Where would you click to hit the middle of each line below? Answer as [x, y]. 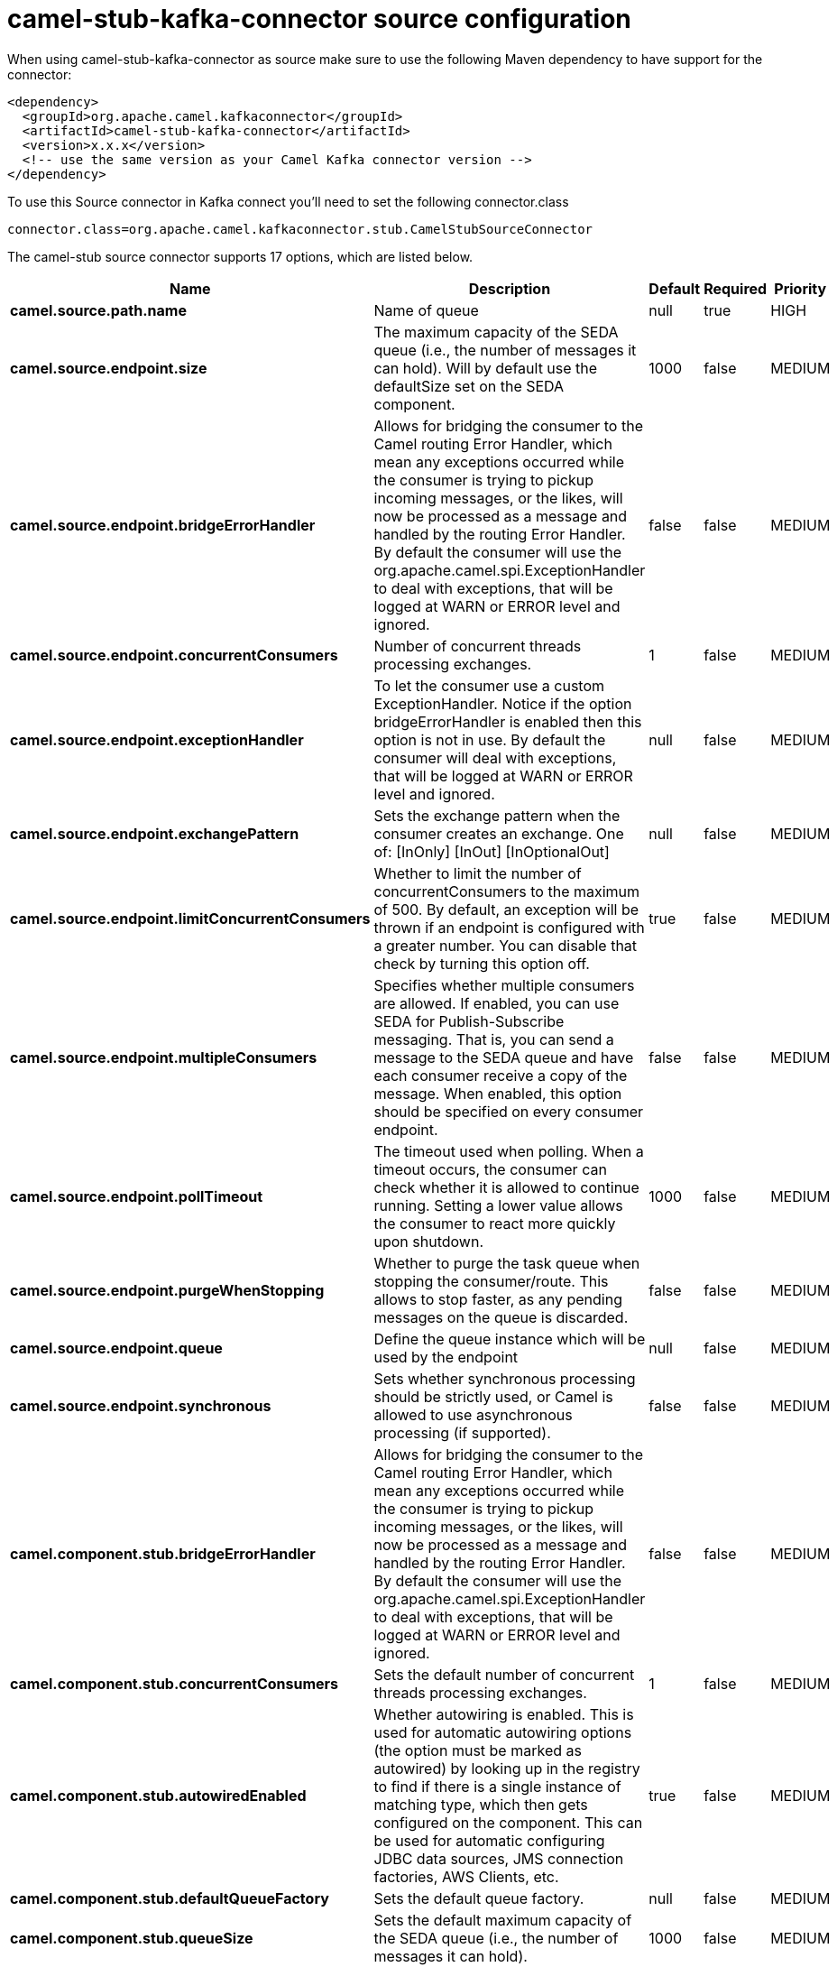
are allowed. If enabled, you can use [497, 1003]
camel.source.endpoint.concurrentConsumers [174, 655]
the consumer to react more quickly [495, 1223]
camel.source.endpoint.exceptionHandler [157, 739]
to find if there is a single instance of [497, 1786]
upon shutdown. [429, 1241]
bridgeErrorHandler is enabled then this [508, 721]
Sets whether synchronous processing [505, 1378]
